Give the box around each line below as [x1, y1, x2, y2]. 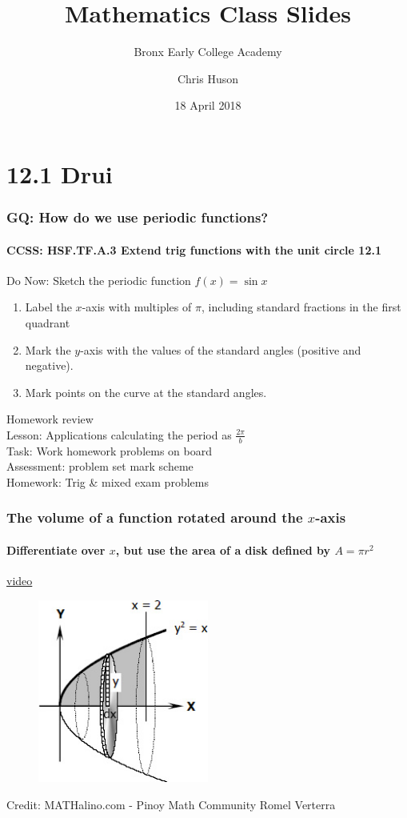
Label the [25, 299, 72, 315]
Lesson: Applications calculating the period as [6, 426, 232, 443]
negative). [25, 357, 74, 374]
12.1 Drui [6, 157, 113, 190]
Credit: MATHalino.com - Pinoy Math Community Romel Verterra [6, 796, 336, 812]
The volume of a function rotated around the [6, 507, 303, 527]
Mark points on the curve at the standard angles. [25, 383, 267, 400]
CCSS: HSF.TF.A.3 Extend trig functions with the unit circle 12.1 [6, 241, 381, 258]
